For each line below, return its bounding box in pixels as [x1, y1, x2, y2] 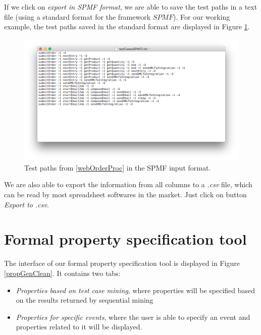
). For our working [173, 11, 230, 22]
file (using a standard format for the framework [4, 11, 151, 22]
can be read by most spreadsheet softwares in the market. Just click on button [4, 189, 247, 200]
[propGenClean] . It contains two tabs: [4, 267, 121, 278]
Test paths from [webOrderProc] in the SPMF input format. [24, 162, 211, 173]
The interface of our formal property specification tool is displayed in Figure [4, 258, 240, 268]
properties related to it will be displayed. [16, 321, 142, 332]
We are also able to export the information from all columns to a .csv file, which [4, 179, 252, 190]
